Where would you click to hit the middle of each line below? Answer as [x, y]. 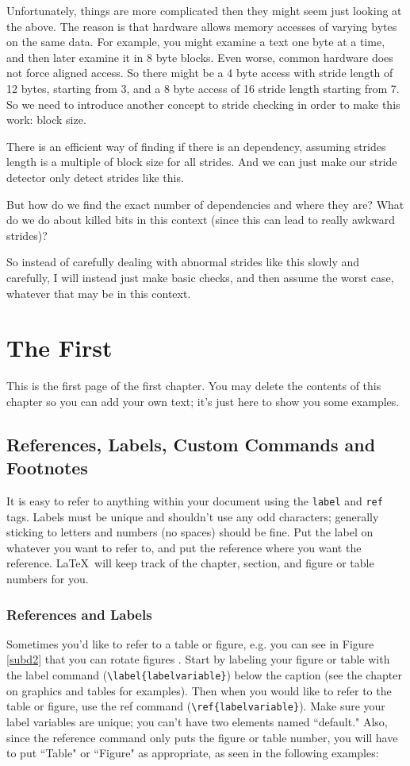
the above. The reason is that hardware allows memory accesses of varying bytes [202, 26]
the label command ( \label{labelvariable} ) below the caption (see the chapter [204, 675]
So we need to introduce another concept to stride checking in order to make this [203, 104]
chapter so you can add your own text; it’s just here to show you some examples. [203, 401]
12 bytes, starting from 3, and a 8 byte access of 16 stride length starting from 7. [203, 88]
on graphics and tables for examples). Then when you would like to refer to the [199, 690]
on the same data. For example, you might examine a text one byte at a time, [196, 42]
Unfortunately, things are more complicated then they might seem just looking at [204, 10]
